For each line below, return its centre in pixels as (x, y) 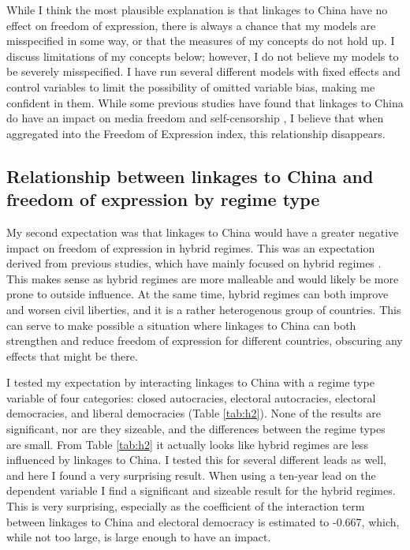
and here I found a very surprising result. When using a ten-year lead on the (191, 475)
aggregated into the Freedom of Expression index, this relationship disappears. (196, 133)
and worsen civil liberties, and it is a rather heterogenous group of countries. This (204, 309)
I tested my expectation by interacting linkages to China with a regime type (190, 382)
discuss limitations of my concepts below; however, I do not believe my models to (203, 56)
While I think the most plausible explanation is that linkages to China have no (197, 9)
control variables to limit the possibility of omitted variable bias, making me (191, 86)
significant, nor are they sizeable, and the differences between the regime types (196, 429)
